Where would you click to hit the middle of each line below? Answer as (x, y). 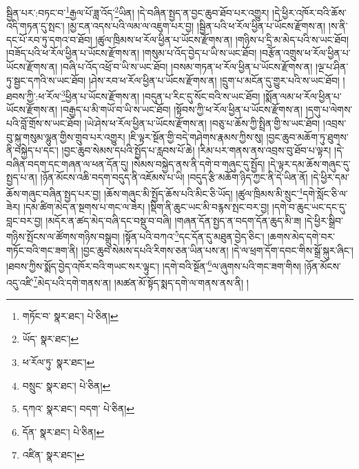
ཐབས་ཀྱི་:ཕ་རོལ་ (34, 96)
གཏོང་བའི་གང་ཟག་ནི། (42, 250)
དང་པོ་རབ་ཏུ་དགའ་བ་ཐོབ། (49, 39)
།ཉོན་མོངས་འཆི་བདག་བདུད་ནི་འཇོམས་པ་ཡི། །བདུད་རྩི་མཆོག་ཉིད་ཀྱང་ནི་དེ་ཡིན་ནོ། (174, 177)
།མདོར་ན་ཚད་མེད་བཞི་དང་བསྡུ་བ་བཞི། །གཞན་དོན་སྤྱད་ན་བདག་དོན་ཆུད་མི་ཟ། (174, 220)
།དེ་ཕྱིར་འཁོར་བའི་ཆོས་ (309, 12)
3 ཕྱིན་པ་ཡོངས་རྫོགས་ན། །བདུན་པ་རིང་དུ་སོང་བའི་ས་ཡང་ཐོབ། (161, 95)
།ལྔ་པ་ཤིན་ (332, 67)
